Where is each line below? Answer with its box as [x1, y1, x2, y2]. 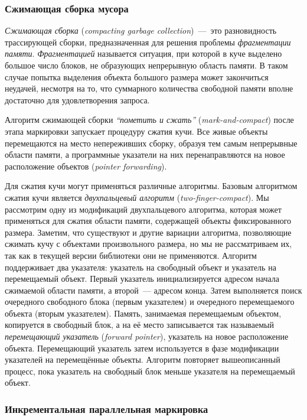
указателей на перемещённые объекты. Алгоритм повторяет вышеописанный [5, 353, 280, 366]
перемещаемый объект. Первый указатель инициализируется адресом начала [5, 272, 280, 285]
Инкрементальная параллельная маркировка [5, 401, 208, 416]
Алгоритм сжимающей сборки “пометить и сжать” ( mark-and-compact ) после [5, 113, 294, 126]
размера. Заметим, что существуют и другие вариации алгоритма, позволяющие [5, 226, 292, 238]
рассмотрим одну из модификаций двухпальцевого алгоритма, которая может [5, 203, 282, 215]
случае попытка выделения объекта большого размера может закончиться [5, 70, 269, 83]
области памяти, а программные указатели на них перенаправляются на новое [5, 148, 285, 161]
